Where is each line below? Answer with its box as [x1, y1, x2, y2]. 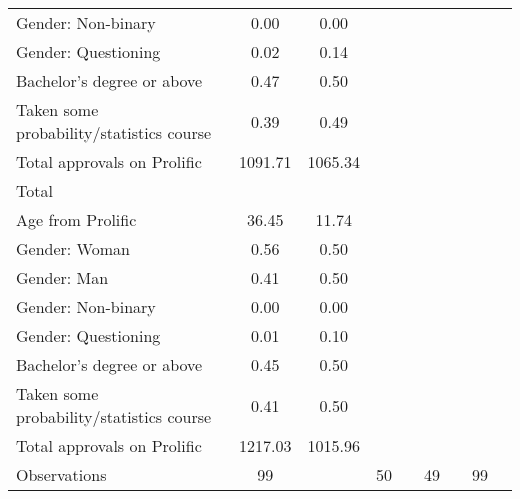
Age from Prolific [16, 208, 137, 231]
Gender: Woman [16, 237, 130, 260]
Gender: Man [16, 266, 109, 289]
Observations [16, 463, 107, 486]
